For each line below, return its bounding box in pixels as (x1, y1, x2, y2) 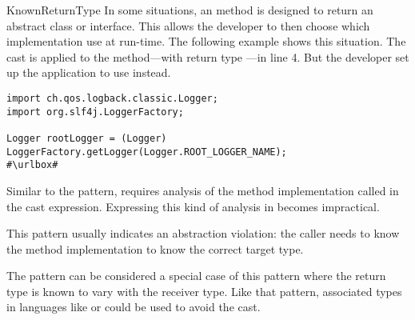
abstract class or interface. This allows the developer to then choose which (6, 17, 370, 34)
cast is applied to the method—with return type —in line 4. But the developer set (6, 48, 409, 65)
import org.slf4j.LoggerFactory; (6, 106, 184, 118)
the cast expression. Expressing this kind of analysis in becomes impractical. (6, 198, 380, 214)
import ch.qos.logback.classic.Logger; (6, 92, 218, 104)
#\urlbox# (6, 159, 58, 171)
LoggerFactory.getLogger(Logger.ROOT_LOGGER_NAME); (6, 146, 287, 158)
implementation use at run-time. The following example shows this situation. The (6, 33, 406, 50)
